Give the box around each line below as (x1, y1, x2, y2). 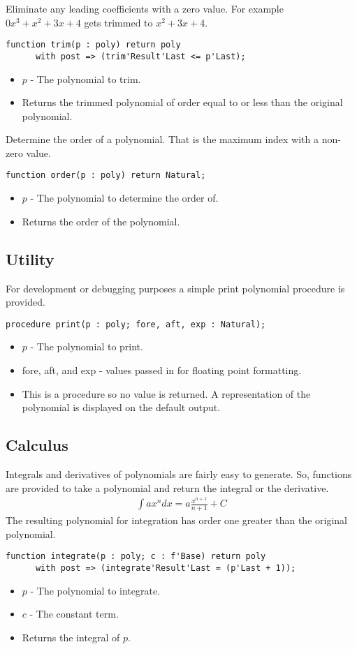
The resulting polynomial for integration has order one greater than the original (6, 513, 347, 528)
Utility (6, 248, 54, 269)
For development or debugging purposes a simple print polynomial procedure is (6, 281, 345, 295)
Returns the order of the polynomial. (22, 214, 180, 228)
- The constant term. (29, 606, 119, 621)
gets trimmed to (84, 15, 153, 29)
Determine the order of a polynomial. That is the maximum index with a (6, 132, 319, 147)
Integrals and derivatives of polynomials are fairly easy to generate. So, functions (6, 466, 352, 481)
